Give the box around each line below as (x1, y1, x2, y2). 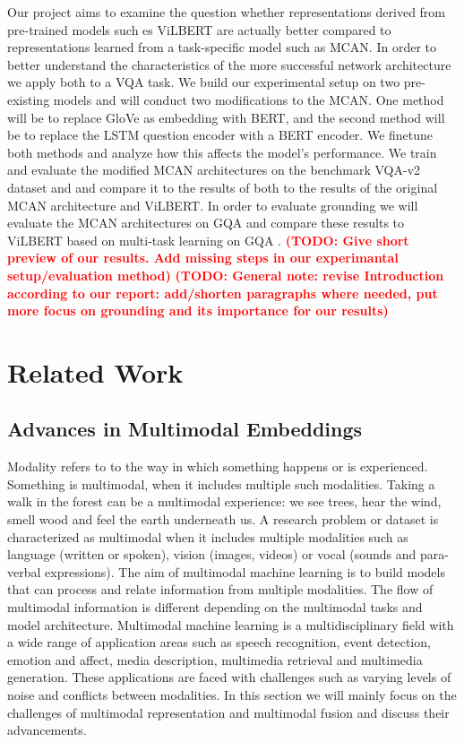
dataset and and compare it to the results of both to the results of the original (7, 177, 438, 196)
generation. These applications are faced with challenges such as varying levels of (7, 668, 451, 686)
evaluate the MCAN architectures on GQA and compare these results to (7, 213, 405, 232)
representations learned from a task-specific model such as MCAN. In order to (7, 38, 436, 56)
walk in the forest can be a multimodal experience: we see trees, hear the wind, (7, 492, 442, 511)
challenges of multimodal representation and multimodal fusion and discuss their (7, 703, 450, 721)
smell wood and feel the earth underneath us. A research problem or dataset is (7, 510, 439, 529)
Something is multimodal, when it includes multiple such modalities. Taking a (7, 474, 435, 493)
